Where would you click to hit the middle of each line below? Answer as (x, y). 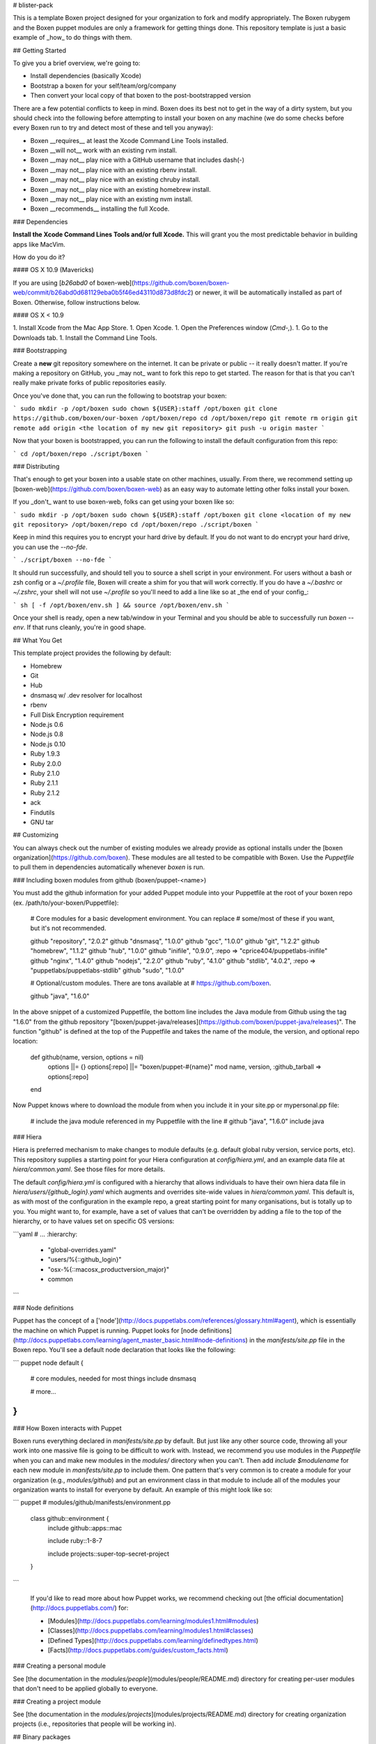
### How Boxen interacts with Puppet (67, 1428)
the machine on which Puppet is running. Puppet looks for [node (105, 1330)
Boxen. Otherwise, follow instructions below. (77, 302)
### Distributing (36, 467)
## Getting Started (39, 50)
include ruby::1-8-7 (75, 1541)
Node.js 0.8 (47, 734)
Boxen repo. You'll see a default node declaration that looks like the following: (124, 1350)
